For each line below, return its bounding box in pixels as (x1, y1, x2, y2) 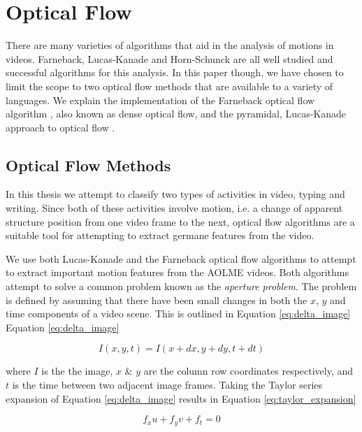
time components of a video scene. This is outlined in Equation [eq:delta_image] (6, 306, 351, 321)
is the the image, (41, 363, 113, 378)
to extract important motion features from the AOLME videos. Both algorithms (6, 265, 349, 280)
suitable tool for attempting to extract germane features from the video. (6, 228, 314, 243)
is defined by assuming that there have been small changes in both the (6, 292, 307, 307)
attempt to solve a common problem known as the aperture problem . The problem (6, 279, 357, 294)
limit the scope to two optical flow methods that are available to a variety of (6, 78, 333, 93)
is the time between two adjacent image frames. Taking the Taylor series (12, 377, 323, 392)
